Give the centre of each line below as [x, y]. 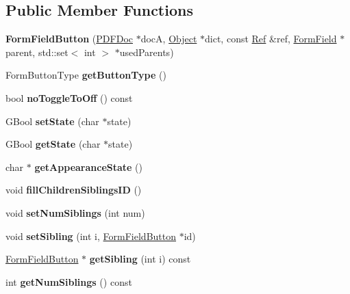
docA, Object [169, 39]
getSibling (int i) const [140, 259]
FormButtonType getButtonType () [86, 75]
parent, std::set [37, 52]
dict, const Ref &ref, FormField [271, 39]
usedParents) [147, 52]
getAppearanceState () [89, 166]
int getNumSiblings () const [69, 281]
